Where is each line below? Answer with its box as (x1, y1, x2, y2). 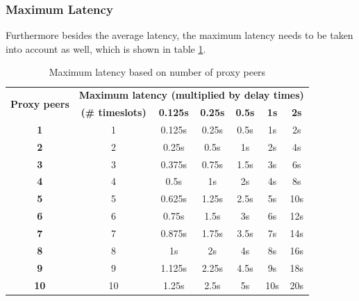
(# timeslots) (81, 105, 147, 120)
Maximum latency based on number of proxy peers (49, 65, 266, 79)
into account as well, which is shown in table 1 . (6, 41, 206, 56)
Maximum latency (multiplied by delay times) (78, 88, 304, 102)
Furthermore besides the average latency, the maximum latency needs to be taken (6, 28, 353, 42)
